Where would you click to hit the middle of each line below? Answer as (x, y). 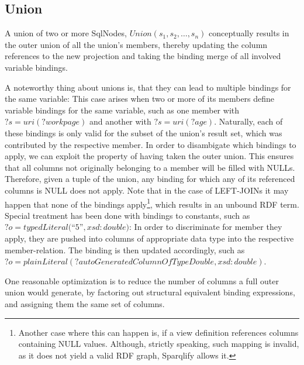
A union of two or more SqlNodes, (66, 33)
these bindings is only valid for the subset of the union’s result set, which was (144, 132)
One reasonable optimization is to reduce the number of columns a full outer (142, 280)
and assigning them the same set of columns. (85, 303)
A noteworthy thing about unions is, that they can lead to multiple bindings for (148, 87)
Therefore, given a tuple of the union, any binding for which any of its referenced (150, 179)
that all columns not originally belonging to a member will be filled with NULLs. (150, 167)
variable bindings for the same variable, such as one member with (122, 110)
